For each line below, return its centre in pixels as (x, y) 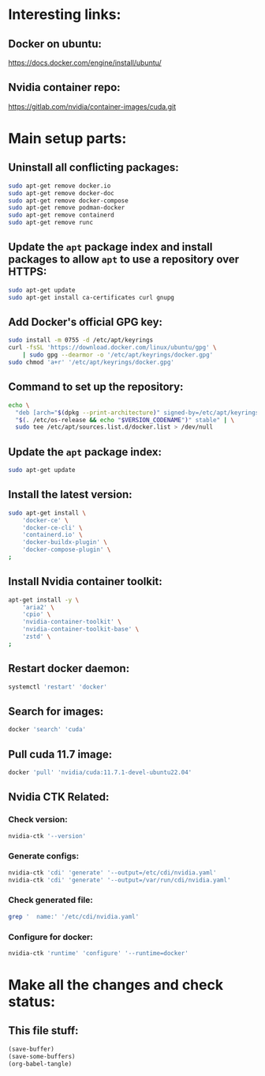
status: (32, 1002)
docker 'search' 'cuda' (47, 730)
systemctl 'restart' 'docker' (58, 687)
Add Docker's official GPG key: (86, 322)
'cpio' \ (37, 614)
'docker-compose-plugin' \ (67, 550)
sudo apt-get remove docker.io (60, 186)
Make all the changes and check (116, 985)
